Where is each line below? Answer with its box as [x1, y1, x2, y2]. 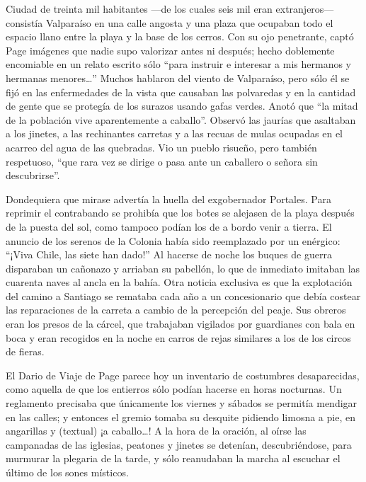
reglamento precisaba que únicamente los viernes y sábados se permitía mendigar [6, 396, 358, 411]
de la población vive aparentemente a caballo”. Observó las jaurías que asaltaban [6, 112, 356, 127]
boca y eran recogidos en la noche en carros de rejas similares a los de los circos [6, 330, 351, 345]
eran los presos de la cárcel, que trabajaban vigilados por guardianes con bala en [6, 316, 355, 331]
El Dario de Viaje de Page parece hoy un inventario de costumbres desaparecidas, [6, 367, 360, 382]
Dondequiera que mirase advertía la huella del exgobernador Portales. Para [6, 191, 331, 206]
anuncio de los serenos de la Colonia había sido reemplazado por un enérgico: [6, 233, 341, 248]
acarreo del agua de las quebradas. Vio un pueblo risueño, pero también [6, 139, 317, 154]
